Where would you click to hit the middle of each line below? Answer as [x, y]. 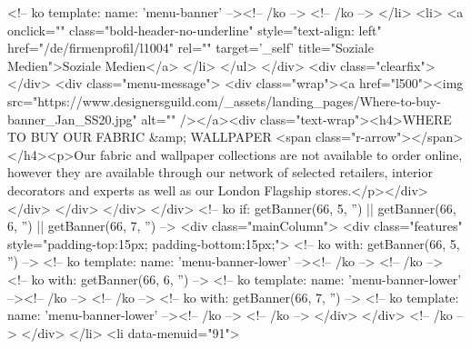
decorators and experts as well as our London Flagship [160, 189]
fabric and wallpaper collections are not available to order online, [281, 154]
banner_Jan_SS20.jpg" [72, 119]
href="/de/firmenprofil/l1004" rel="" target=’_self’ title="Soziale [190, 48]
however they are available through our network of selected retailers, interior [220, 172]
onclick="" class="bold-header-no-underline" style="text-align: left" [195, 30]
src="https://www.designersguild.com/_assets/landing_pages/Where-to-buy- [224, 100]
